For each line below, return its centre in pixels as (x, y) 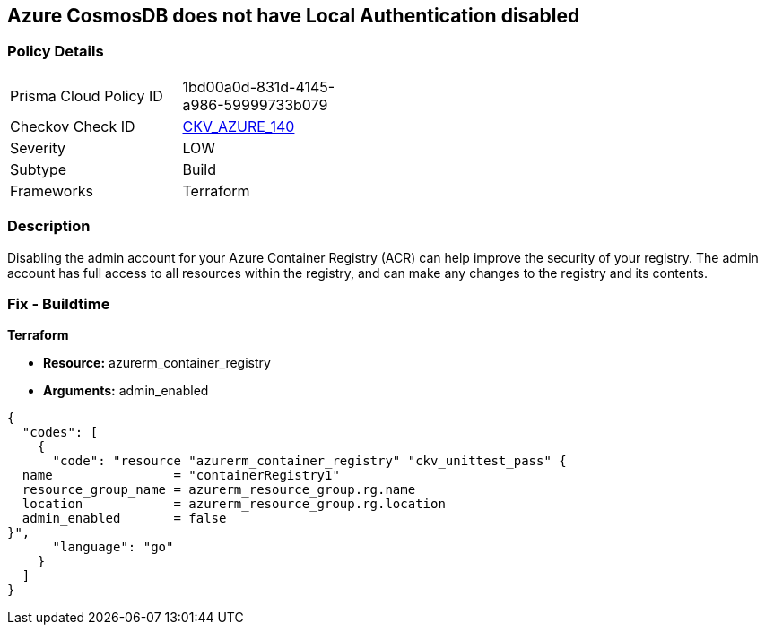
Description (49, 226)
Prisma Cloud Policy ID (87, 95)
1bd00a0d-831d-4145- (259, 87)
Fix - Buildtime (59, 303)
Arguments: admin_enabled (126, 391)
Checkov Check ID (73, 126)
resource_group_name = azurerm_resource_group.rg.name (219, 490)
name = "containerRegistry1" (181, 476)
